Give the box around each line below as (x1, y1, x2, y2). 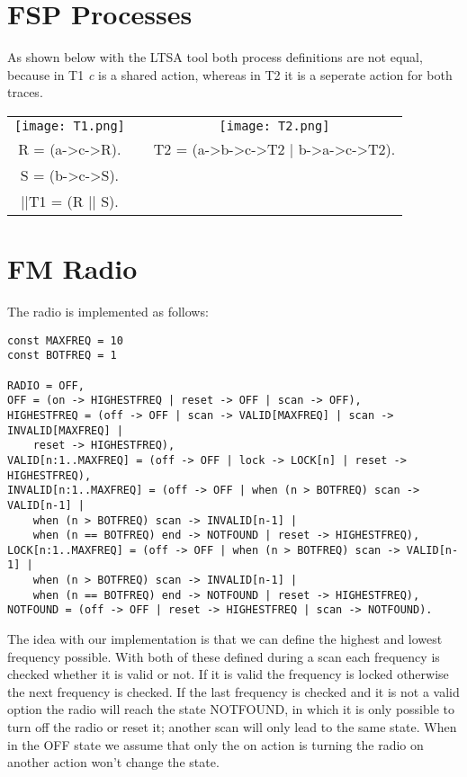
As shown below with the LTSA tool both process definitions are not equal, (7, 48, 423, 67)
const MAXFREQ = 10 (7, 334, 123, 347)
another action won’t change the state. (7, 753, 220, 772)
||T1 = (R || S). (21, 190, 119, 211)
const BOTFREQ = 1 (7, 349, 117, 362)
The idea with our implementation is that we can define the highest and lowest (7, 630, 443, 648)
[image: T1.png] (14, 118, 125, 133)
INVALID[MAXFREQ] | (7, 424, 123, 437)
